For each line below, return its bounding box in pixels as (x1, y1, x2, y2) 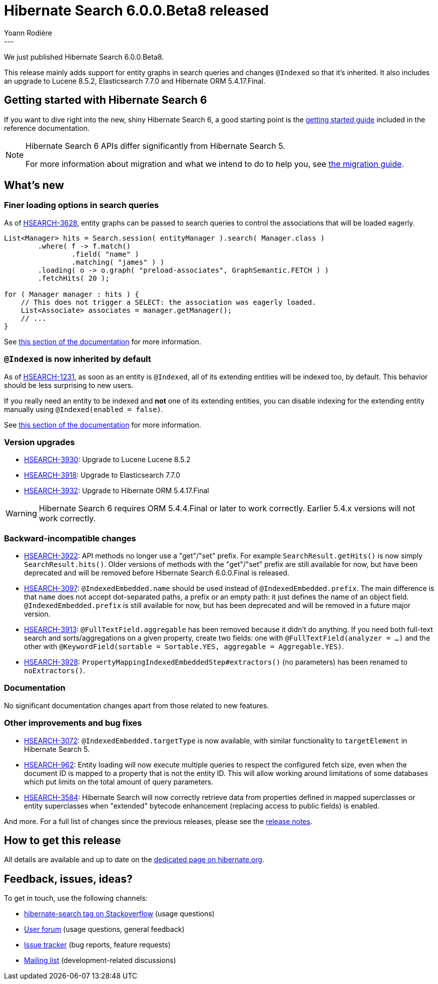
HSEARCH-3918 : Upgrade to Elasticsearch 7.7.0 (24, 471, 180, 480)
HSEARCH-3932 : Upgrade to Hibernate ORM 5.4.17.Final (24, 486, 209, 495)
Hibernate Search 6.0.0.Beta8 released (4, 2, 269, 19)
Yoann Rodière (4, 28, 52, 37)
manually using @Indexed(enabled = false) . (4, 405, 163, 414)
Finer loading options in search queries (4, 200, 159, 211)
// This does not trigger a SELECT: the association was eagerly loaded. (21, 298, 316, 306)
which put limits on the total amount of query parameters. (24, 777, 213, 786)
